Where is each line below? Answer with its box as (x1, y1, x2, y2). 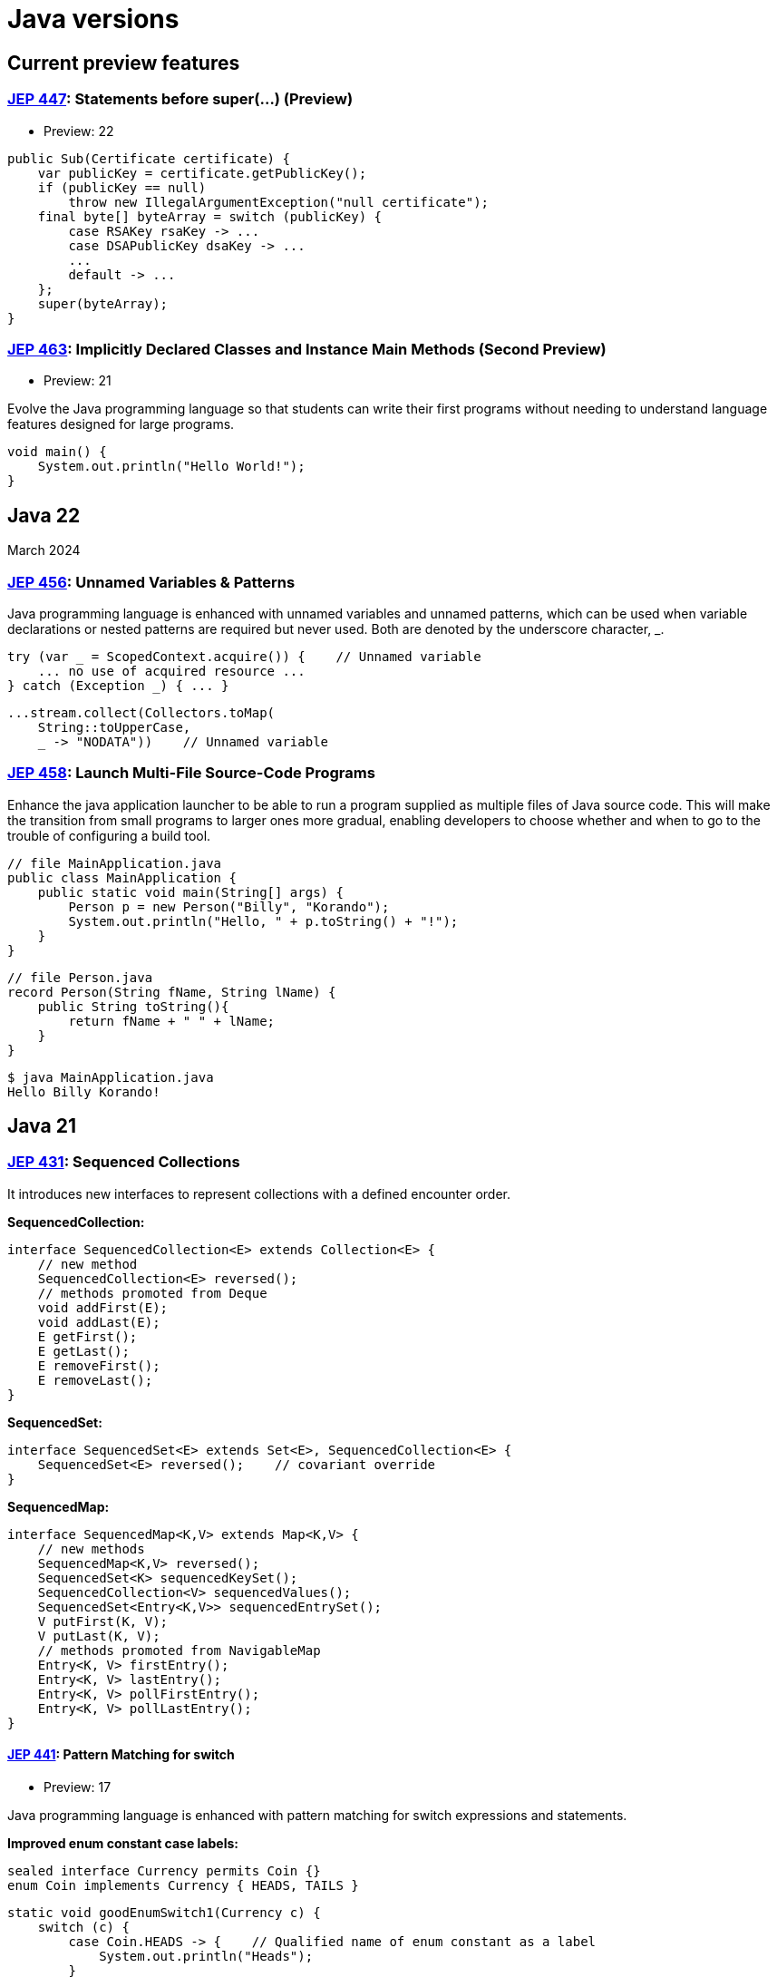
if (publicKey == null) (37, 180, 207, 195)
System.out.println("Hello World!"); (37, 459, 306, 474)
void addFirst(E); (37, 1300, 169, 1315)
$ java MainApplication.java (7, 1069, 214, 1085)
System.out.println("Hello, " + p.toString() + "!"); (68, 913, 459, 929)
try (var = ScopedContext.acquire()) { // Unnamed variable (7, 648, 481, 664)
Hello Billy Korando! (7, 1084, 160, 1099)
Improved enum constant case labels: (7, 1836, 238, 1852)
